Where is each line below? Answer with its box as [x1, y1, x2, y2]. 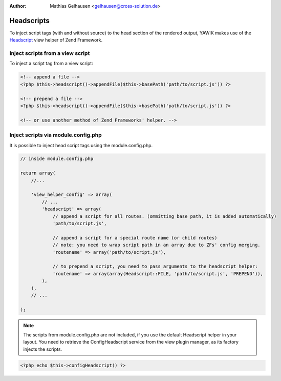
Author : [9, 3, 27, 9]
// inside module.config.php [20, 156, 94, 162]
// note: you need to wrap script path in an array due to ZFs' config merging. [52, 242, 261, 248]
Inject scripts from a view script [9, 50, 90, 57]
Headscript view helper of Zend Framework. [9, 37, 102, 43]
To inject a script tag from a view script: [9, 61, 93, 67]
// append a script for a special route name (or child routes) [52, 235, 218, 240]
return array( [20, 170, 56, 176]
